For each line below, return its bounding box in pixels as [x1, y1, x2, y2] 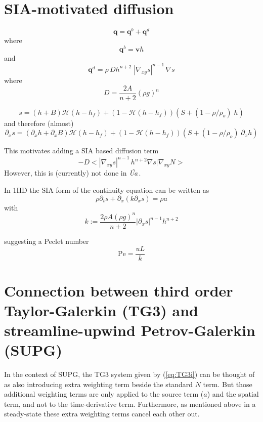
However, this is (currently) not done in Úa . [4, 167, 141, 178]
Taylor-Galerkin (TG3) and [4, 300, 198, 320]
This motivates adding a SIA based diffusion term [4, 145, 159, 156]
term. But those [203, 378, 252, 389]
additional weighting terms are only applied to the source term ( [4, 389, 204, 399]
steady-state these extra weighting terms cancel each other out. [4, 408, 200, 419]
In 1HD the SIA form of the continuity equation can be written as [4, 184, 209, 195]
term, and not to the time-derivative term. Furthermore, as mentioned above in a [4, 398, 256, 409]
